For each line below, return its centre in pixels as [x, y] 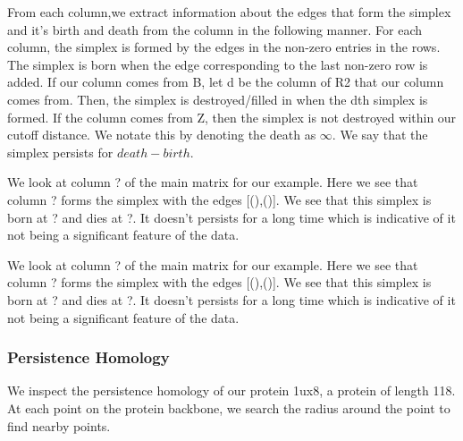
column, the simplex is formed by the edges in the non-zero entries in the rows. [224, 47]
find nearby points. [59, 425]
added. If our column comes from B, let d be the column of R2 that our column [226, 82]
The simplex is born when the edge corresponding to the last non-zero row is [218, 64]
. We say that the [380, 135]
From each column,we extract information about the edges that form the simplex [229, 12]
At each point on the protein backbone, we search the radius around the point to [229, 407]
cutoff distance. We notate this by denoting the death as [162, 135]
